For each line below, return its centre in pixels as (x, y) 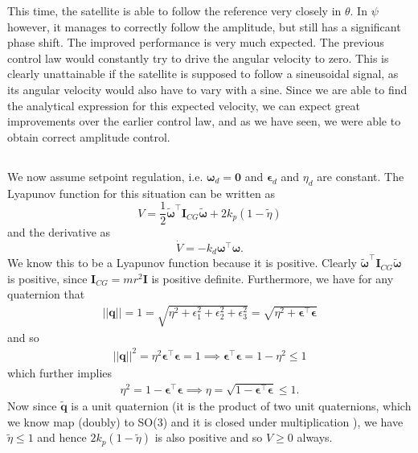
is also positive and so (209, 437)
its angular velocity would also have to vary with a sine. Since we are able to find (207, 89)
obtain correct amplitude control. (89, 136)
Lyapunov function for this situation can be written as (141, 193)
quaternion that (46, 294)
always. (315, 437)
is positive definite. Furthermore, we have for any (273, 278)
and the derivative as (59, 232)
